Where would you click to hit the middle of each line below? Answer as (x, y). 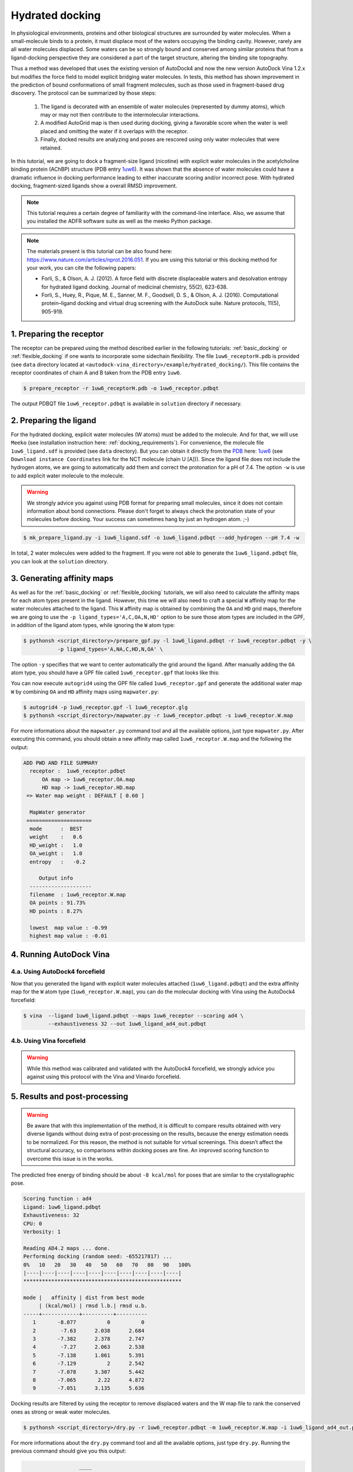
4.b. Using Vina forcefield (48, 1041)
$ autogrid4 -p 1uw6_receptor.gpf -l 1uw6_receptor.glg (106, 707)
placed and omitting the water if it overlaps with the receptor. (114, 131)
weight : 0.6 (56, 837)
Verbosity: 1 (42, 1231)
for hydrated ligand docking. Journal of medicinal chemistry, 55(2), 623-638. (135, 287)
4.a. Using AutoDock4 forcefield (58, 972)
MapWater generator (58, 812)
